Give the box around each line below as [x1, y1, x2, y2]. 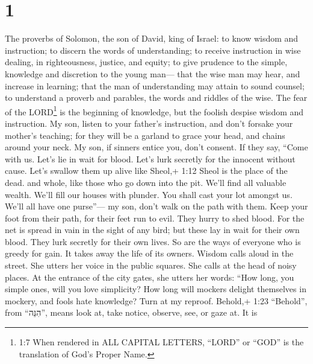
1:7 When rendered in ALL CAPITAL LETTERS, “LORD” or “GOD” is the [19, 336, 304, 348]
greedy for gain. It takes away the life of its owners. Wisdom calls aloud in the [5, 247, 294, 260]
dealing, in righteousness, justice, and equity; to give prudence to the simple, [5, 56, 288, 68]
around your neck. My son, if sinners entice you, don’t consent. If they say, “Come [5, 141, 308, 153]
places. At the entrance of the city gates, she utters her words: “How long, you [5, 270, 294, 283]
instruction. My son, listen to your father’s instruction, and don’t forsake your [5, 117, 293, 129]
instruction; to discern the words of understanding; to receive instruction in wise [5, 43, 301, 56]
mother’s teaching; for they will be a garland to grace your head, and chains [5, 129, 285, 141]
